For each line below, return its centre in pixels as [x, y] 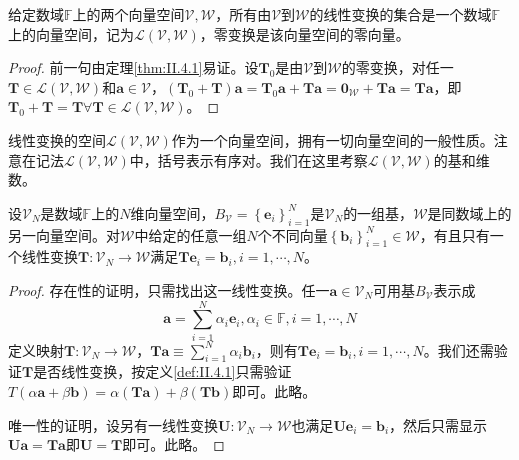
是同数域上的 [469, 212]
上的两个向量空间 [128, 14]
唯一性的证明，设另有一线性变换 [113, 424]
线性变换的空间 [57, 139]
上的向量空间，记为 [71, 33]
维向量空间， [172, 212]
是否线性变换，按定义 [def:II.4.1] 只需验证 [162, 371]
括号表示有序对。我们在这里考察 [262, 159]
